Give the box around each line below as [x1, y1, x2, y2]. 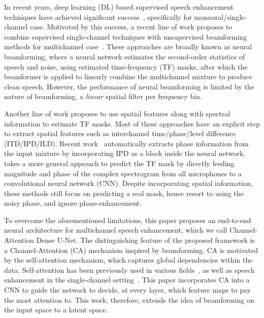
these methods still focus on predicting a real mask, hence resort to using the [4, 187, 244, 198]
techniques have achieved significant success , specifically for [4, 11, 192, 22]
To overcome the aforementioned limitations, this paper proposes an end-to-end [4, 214, 251, 225]
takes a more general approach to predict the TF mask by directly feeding [4, 157, 235, 168]
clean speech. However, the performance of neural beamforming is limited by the [4, 81, 254, 91]
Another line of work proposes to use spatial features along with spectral [4, 108, 230, 118]
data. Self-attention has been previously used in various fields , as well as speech [4, 264, 255, 275]
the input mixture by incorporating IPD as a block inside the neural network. [4, 148, 246, 158]
